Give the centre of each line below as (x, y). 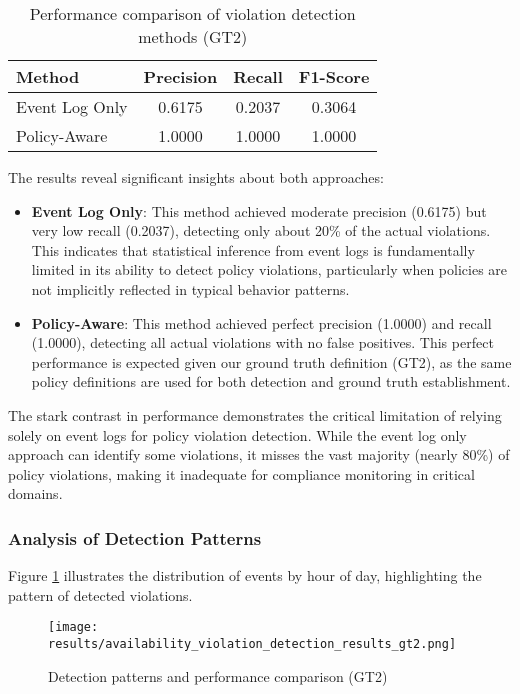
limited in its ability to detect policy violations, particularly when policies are (269, 269)
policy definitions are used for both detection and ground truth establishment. (271, 381)
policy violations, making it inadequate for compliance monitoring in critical (241, 473)
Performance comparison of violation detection (192, 13)
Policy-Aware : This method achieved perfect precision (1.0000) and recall (261, 322)
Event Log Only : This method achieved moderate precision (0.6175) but (259, 210)
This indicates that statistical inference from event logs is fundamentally (253, 249)
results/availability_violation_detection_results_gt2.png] (252, 643)
